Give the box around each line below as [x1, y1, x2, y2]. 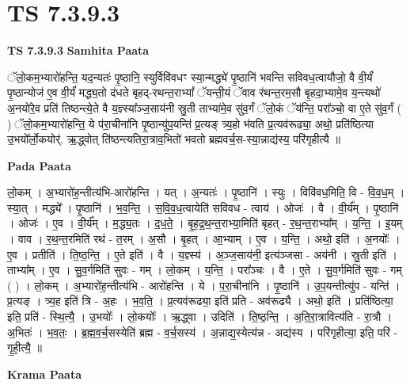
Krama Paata [7, 365, 82, 382]
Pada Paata [7, 157, 71, 173]
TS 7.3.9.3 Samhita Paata [7, 42, 150, 59]
